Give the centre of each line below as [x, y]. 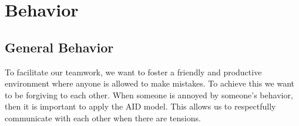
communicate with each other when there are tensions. [103, 117]
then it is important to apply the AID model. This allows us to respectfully [140, 106]
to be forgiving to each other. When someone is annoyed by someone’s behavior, [149, 94]
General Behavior [59, 47]
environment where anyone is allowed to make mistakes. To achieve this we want [150, 83]
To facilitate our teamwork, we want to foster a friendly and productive [133, 72]
